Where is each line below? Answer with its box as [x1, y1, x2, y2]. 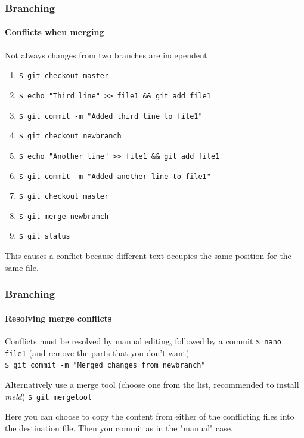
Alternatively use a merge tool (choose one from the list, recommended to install [5, 378, 299, 390]
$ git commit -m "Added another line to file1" [18, 172, 211, 181]
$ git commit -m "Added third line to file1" [18, 112, 203, 121]
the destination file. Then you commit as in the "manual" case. [5, 421, 233, 434]
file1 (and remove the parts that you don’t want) [5, 346, 190, 359]
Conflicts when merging [5, 26, 104, 38]
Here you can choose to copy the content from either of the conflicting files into [5, 410, 294, 422]
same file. [5, 261, 39, 273]
